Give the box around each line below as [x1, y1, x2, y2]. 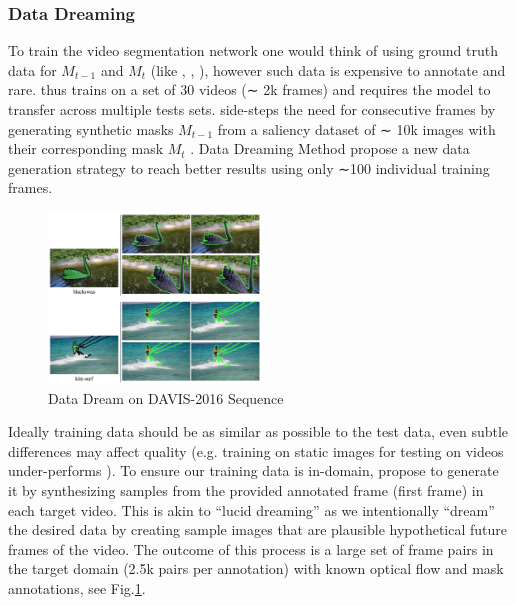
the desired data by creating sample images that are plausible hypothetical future [8, 519, 508, 540]
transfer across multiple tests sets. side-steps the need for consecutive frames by [8, 99, 496, 119]
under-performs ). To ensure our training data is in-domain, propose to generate [8, 460, 499, 481]
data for [8, 59, 57, 80]
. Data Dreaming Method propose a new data [190, 138, 470, 159]
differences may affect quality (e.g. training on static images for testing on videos [8, 440, 504, 461]
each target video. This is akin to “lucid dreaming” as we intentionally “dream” [8, 499, 495, 520]
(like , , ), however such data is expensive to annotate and [150, 59, 506, 80]
